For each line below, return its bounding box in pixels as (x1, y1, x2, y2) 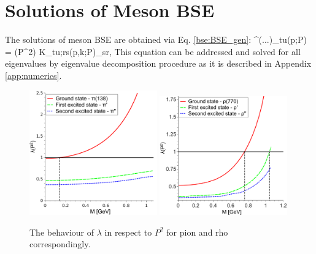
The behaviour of (29, 225, 94, 238)
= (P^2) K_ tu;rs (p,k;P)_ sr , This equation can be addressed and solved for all (5, 45, 301, 58)
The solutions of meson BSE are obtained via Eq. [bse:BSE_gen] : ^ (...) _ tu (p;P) (5, 33, 307, 46)
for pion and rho (166, 225, 228, 238)
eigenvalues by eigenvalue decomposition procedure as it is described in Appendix (5, 57, 312, 70)
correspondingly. (29, 237, 91, 250)
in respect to (104, 225, 152, 238)
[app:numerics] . (5, 69, 62, 81)
